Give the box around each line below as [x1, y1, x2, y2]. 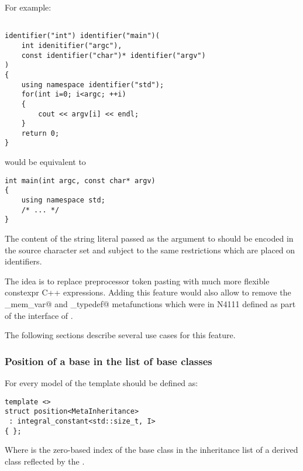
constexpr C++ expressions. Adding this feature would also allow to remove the [5, 286, 291, 298]
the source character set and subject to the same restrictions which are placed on [5, 243, 295, 256]
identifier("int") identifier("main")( [5, 32, 160, 40]
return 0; [21, 129, 60, 137]
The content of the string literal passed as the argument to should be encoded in [5, 232, 294, 244]
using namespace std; [21, 196, 105, 205]
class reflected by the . [5, 455, 85, 467]
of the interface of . [5, 309, 73, 321]
